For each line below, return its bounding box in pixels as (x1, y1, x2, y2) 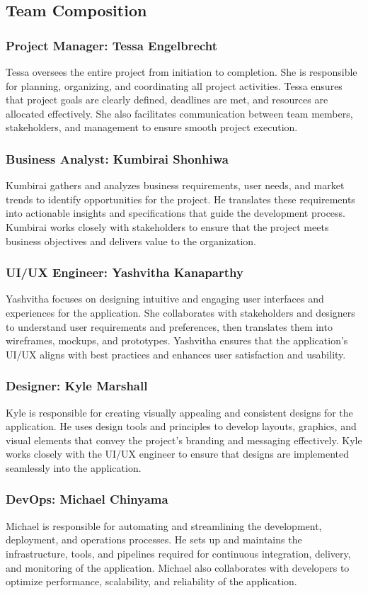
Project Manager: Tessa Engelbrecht (6, 36, 218, 54)
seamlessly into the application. (6, 460, 142, 475)
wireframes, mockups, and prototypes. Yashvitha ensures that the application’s (6, 333, 348, 348)
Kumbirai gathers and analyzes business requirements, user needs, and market (6, 178, 345, 193)
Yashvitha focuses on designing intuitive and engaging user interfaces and (6, 291, 324, 306)
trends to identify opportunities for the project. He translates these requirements (6, 191, 355, 206)
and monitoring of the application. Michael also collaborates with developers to (6, 560, 350, 575)
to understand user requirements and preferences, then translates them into (6, 319, 333, 334)
